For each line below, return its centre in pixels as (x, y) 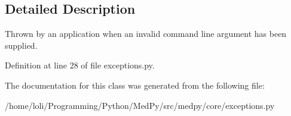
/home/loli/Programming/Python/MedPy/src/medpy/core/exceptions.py (140, 105)
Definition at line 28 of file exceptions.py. (80, 65)
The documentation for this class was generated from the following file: (135, 85)
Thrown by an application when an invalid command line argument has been (146, 34)
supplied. (21, 45)
